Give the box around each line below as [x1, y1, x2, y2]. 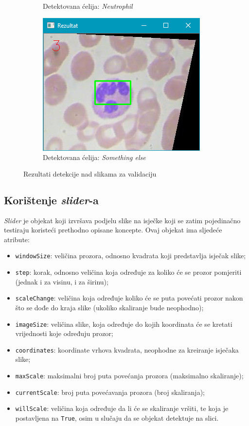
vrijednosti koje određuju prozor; [15, 328, 113, 338]
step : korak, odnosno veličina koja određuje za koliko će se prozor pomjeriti [15, 267, 242, 277]
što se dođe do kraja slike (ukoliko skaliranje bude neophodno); [15, 302, 204, 312]
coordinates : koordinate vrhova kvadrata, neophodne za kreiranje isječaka [15, 344, 239, 355]
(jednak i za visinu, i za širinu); [15, 276, 108, 286]
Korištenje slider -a [4, 192, 99, 207]
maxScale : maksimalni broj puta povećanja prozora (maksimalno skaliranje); [15, 371, 244, 381]
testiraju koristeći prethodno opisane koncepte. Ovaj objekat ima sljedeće [4, 225, 222, 235]
